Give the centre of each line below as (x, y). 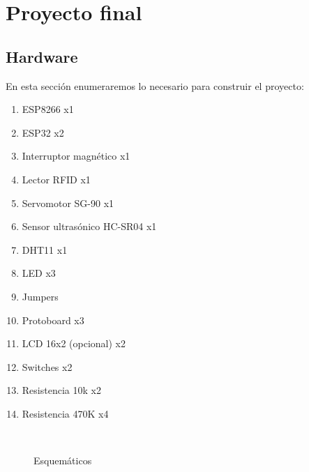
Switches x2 (47, 366)
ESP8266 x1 (48, 109)
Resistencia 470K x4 (65, 413)
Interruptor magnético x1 (76, 156)
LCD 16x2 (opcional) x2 (74, 343)
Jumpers (40, 296)
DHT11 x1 (45, 249)
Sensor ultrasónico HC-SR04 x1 (89, 226)
